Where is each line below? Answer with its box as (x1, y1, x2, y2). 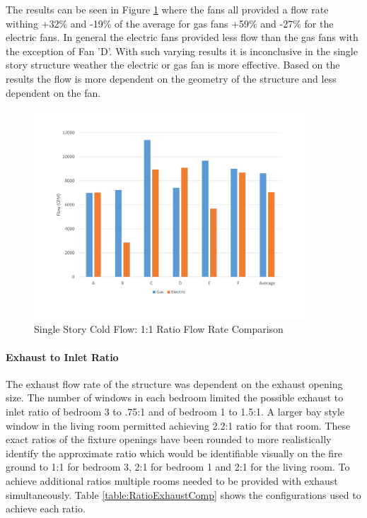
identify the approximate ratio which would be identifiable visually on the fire (6, 445, 342, 460)
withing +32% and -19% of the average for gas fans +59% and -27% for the (6, 16, 334, 30)
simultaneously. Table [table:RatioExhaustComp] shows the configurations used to (6, 487, 361, 502)
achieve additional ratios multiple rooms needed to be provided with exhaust (6, 473, 338, 488)
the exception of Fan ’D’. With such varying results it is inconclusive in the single (6, 43, 358, 58)
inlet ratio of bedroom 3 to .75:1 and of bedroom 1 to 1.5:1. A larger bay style (6, 404, 345, 418)
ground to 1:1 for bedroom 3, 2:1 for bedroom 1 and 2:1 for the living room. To (6, 459, 350, 474)
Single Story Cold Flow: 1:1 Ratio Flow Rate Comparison (34, 322, 284, 336)
